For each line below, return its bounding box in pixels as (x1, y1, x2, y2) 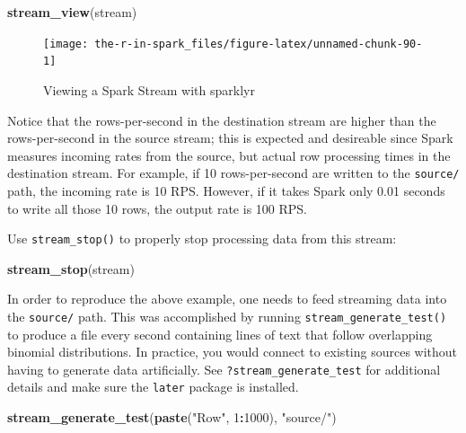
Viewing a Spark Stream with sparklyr (43, 80, 255, 99)
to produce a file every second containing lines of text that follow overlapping (7, 324, 433, 343)
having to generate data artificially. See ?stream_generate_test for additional (7, 359, 441, 378)
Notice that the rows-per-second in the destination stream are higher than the (7, 110, 436, 129)
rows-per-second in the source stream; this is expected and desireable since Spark (7, 128, 453, 147)
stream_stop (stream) (7, 259, 135, 278)
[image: (43, 37, 89, 50)
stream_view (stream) (7, 3, 137, 21)
